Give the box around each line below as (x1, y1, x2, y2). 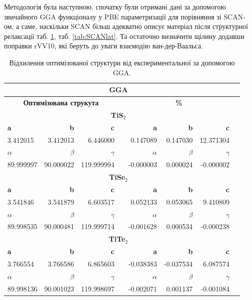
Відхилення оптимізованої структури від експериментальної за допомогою (9, 57, 235, 67)
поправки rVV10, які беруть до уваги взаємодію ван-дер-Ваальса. (4, 40, 203, 51)
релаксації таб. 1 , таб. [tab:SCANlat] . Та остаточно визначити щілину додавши (4, 30, 245, 41)
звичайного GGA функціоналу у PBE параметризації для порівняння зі (4, 11, 222, 21)
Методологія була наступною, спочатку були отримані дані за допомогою (4, 1, 226, 11)
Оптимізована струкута (23, 97, 99, 107)
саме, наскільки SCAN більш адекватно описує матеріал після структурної (21, 21, 248, 31)
